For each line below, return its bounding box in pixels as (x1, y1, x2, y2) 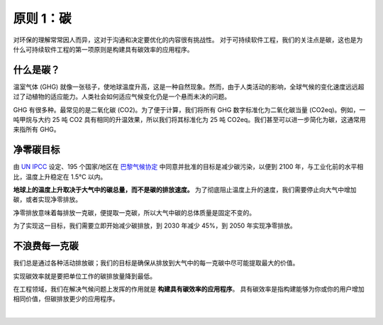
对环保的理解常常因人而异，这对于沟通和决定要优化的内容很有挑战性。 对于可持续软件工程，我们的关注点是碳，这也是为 (13, 35, 363, 44)
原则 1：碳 (13, 11, 72, 26)
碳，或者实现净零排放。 (13, 195, 82, 204)
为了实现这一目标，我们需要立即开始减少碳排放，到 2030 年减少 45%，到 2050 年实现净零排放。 (13, 221, 297, 230)
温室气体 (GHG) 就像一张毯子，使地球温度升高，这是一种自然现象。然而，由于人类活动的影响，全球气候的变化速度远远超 (13, 82, 365, 91)
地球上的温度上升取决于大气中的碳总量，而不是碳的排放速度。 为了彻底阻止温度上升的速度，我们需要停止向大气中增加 (13, 185, 357, 194)
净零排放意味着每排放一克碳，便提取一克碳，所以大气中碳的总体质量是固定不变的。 (13, 208, 255, 216)
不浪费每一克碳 (13, 240, 79, 252)
